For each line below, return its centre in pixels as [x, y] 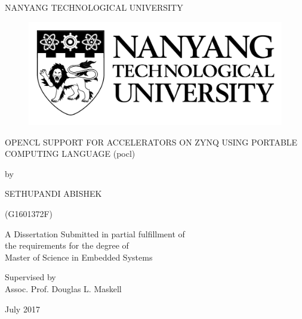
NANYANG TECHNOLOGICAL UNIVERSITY [94, 7]
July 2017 [22, 309]
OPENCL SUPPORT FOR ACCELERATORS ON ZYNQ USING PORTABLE [151, 142]
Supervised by [30, 277]
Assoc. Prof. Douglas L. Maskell [63, 289]
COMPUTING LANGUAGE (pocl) [70, 154]
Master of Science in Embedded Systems [79, 257]
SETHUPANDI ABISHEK [53, 193]
